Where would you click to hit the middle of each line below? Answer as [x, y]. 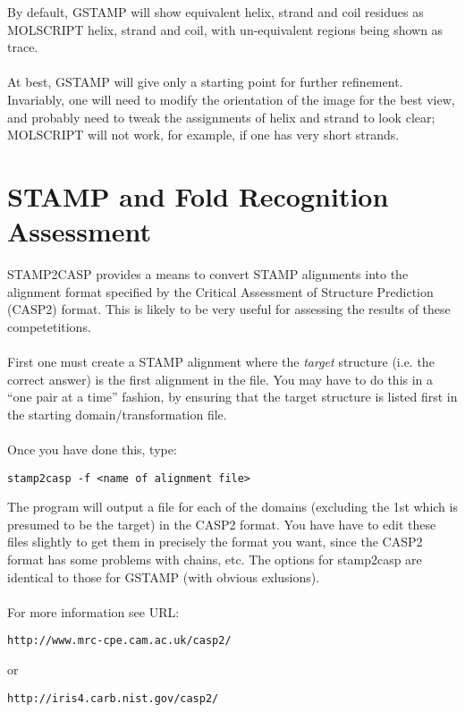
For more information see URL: [93, 611]
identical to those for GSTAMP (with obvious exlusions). [164, 576]
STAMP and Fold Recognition [198, 195]
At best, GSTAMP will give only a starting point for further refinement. [205, 82]
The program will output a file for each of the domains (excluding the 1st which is [232, 507]
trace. [23, 47]
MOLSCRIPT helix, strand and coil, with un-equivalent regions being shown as [225, 29]
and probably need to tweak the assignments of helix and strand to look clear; [221, 117]
